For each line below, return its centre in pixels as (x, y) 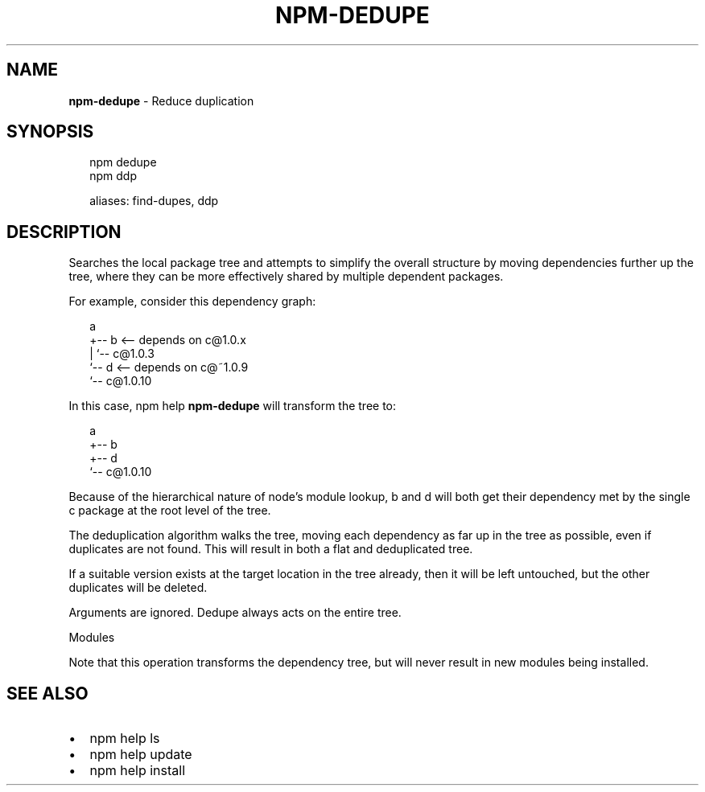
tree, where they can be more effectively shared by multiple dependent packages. (286, 277)
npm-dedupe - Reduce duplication (161, 101)
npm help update (141, 755)
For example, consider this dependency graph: (192, 302)
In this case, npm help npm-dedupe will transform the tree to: (233, 406)
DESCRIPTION (64, 232)
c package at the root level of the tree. (170, 511)
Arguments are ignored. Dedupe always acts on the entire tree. (235, 613)
